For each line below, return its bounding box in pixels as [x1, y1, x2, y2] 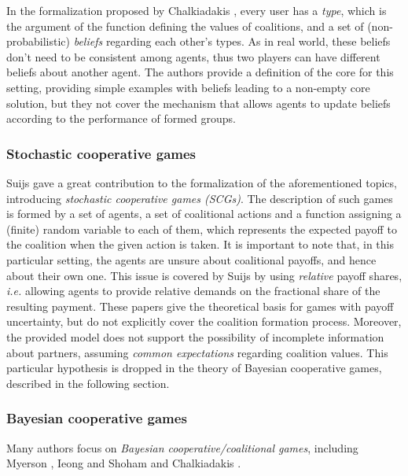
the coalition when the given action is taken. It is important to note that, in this [6, 236, 394, 253]
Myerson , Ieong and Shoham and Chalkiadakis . [6, 455, 241, 471]
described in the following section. [6, 375, 170, 391]
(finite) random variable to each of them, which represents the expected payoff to [6, 220, 397, 237]
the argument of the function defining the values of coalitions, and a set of [6, 17, 364, 34]
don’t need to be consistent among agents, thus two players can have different [6, 48, 380, 65]
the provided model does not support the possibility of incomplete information [6, 328, 384, 345]
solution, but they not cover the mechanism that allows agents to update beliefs [6, 94, 391, 111]
